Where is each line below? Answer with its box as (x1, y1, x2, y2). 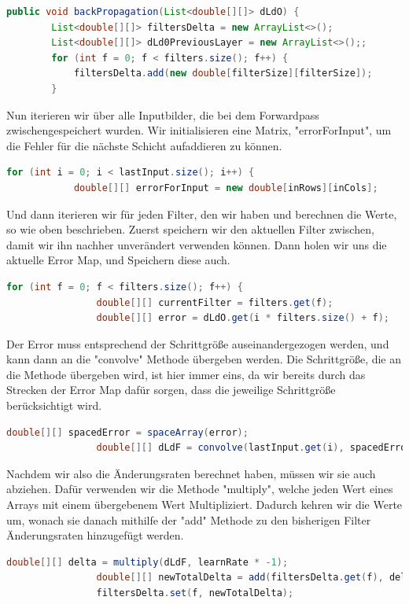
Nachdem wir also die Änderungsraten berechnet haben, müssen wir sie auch (6, 465, 376, 481)
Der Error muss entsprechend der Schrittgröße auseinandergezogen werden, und (6, 335, 389, 352)
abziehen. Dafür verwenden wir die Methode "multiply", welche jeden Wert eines (6, 481, 393, 497)
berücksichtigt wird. (6, 397, 102, 414)
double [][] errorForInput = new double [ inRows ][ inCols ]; (73, 182, 378, 193)
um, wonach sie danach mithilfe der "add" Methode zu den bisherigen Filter (6, 511, 371, 528)
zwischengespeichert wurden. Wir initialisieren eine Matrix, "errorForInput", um (6, 122, 392, 138)
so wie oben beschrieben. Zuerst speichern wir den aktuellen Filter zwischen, (6, 221, 374, 238)
